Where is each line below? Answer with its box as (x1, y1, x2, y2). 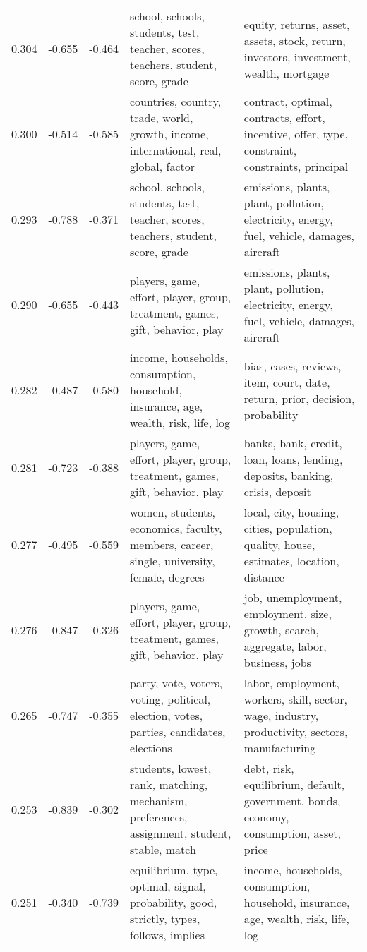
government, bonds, (243, 793, 341, 809)
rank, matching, (130, 776, 208, 793)
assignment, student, (130, 825, 231, 841)
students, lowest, (130, 760, 212, 776)
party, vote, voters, (130, 675, 223, 691)
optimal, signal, (130, 878, 206, 894)
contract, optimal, (243, 93, 332, 109)
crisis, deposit (243, 483, 311, 500)
